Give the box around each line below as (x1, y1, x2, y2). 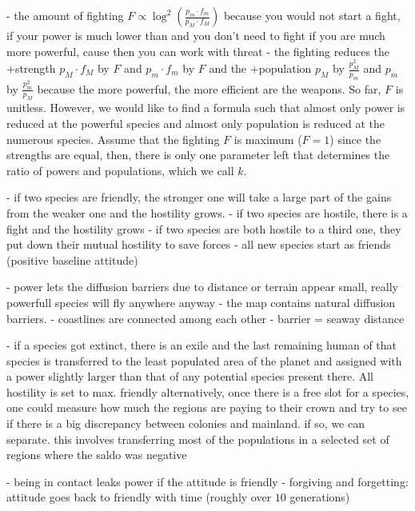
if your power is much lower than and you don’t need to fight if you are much (6, 27, 385, 43)
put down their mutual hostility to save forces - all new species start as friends (6, 236, 391, 253)
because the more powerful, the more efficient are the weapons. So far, (37, 80, 381, 97)
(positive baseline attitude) (6, 251, 138, 268)
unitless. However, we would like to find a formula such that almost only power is (6, 99, 405, 116)
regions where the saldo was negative (6, 446, 187, 463)
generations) (289, 489, 350, 505)
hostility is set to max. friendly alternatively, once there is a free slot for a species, (6, 383, 409, 400)
